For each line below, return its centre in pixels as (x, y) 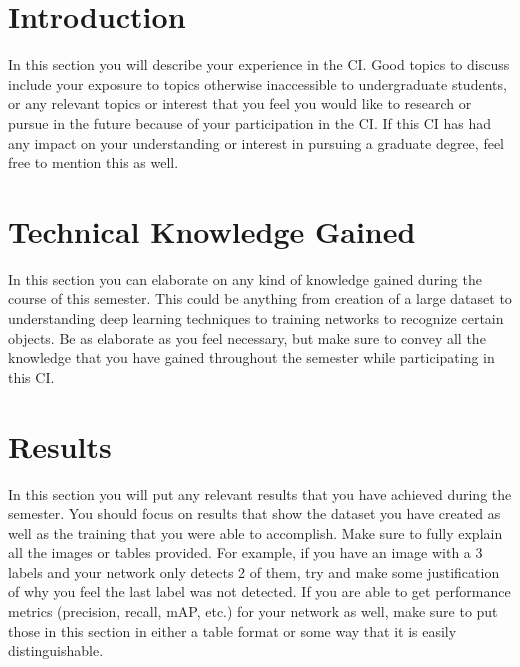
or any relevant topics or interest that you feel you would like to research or (240, 103)
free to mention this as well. (93, 162)
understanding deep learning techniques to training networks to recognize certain (256, 318)
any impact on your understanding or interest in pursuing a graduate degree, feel (256, 142)
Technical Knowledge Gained (212, 230)
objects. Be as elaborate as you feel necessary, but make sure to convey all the (247, 337)
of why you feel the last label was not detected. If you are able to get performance (259, 591)
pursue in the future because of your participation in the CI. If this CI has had (250, 122)
